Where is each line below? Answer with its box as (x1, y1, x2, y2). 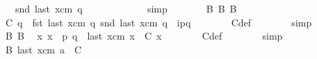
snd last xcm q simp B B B (15, 1, 237, 15)
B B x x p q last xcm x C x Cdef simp (5, 28, 283, 43)
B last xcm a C (5, 42, 82, 56)
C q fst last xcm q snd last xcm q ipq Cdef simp (5, 15, 312, 29)
